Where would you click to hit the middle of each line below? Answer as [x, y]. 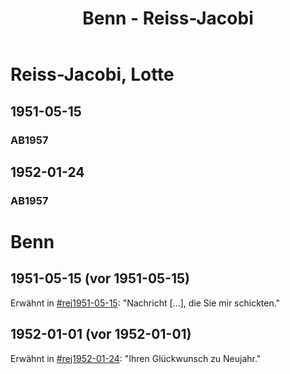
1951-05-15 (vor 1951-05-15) [100, 278]
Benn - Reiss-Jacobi [168, 18]
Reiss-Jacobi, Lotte [92, 74]
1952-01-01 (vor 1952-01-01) [101, 334]
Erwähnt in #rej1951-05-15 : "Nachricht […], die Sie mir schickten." [145, 303]
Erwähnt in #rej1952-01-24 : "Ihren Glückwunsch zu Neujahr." [136, 358]
